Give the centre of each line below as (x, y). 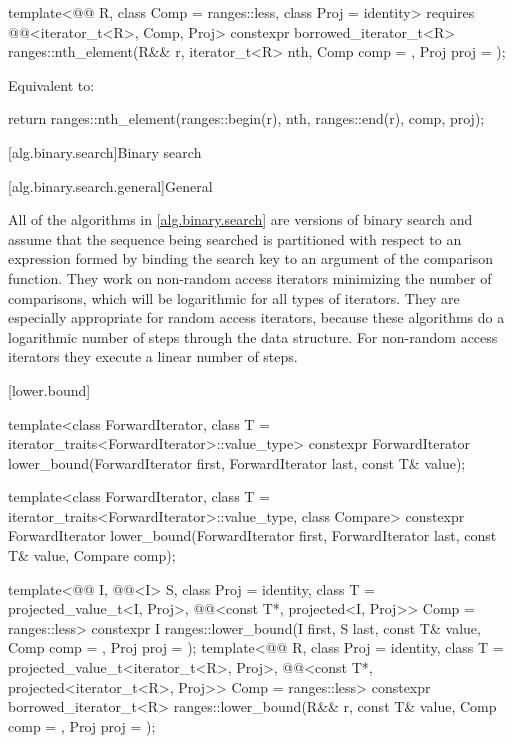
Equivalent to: (51, 84)
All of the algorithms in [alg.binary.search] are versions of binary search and (240, 219)
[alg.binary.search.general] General (110, 185)
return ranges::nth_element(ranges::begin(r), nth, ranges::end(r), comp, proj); (246, 118)
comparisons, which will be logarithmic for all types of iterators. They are (234, 297)
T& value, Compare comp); (92, 555)
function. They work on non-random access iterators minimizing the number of (250, 277)
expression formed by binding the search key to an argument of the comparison (251, 258)
